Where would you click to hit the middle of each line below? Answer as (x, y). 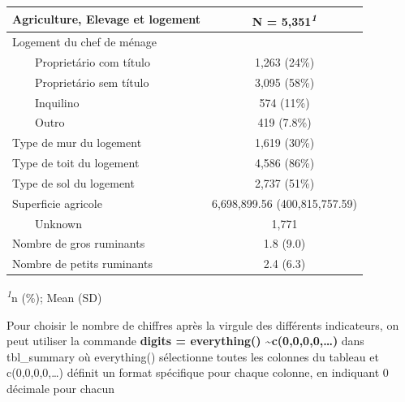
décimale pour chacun (61, 388)
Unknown (58, 223)
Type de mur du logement (77, 143)
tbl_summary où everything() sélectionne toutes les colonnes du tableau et (193, 356)
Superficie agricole (57, 203)
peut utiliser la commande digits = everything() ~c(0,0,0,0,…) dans (185, 341)
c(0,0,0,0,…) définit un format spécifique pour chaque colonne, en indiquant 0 (198, 372)
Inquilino (57, 102)
